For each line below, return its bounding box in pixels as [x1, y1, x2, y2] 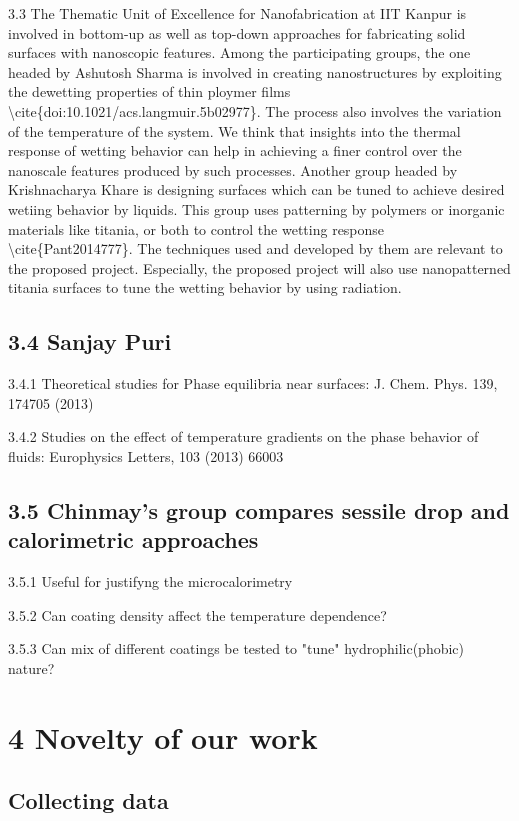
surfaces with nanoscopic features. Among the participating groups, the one [8, 42, 471, 63]
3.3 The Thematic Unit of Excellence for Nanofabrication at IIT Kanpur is [8, 3, 467, 23]
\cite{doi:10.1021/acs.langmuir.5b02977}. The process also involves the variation [8, 100, 502, 121]
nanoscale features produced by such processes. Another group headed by [8, 159, 458, 180]
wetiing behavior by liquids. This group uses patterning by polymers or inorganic [8, 198, 505, 219]
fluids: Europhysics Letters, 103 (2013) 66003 [8, 445, 284, 466]
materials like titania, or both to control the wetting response [8, 218, 385, 239]
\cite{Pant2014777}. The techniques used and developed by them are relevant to [8, 238, 503, 259]
